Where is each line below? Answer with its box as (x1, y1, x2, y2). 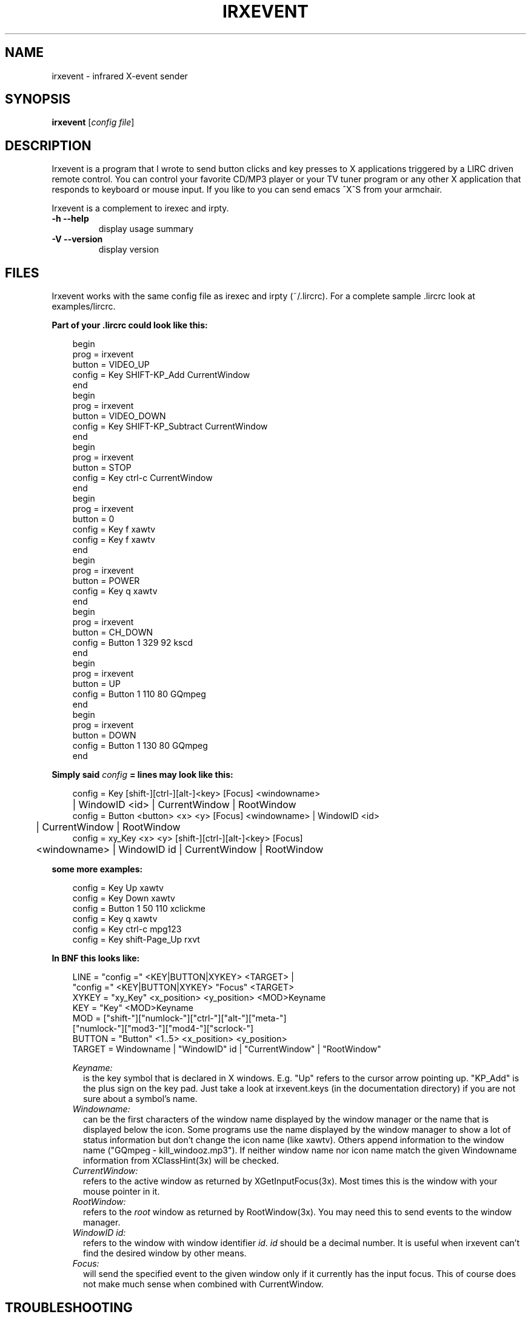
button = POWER (72, 576, 140, 586)
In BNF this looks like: (52, 953, 140, 964)
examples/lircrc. (52, 301, 116, 312)
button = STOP (72, 462, 132, 473)
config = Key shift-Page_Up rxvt (72, 934, 200, 945)
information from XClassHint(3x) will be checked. (83, 1155, 279, 1166)
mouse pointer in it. (83, 1186, 160, 1197)
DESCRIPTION (5, 138, 92, 153)
